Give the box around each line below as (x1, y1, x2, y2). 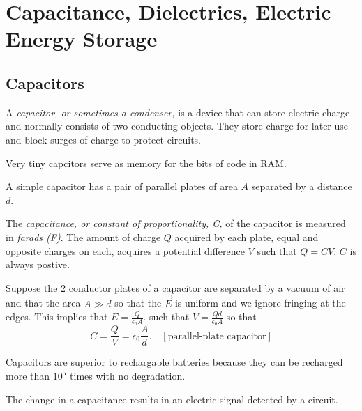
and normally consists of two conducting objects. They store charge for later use (6, 118, 349, 133)
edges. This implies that (6, 309, 108, 324)
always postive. (6, 257, 70, 272)
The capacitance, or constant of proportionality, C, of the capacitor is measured (6, 216, 346, 231)
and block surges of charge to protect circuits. (6, 132, 201, 146)
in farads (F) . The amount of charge (6, 229, 161, 244)
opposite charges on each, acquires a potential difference (6, 243, 245, 258)
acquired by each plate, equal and (174, 229, 319, 244)
